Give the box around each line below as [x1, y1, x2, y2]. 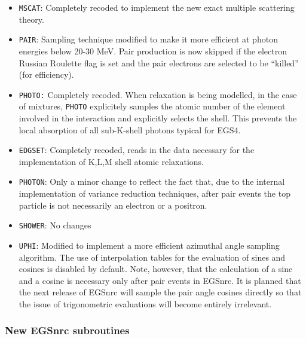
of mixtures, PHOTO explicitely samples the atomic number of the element [19, 100, 286, 112]
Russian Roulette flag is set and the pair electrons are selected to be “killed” [19, 56, 299, 69]
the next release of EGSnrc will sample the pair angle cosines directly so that [19, 286, 302, 298]
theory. [19, 13, 44, 25]
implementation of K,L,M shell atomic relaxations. [19, 155, 204, 167]
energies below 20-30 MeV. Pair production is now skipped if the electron [19, 44, 287, 57]
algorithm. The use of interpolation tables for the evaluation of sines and [19, 251, 286, 263]
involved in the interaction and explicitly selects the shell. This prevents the [19, 112, 297, 124]
